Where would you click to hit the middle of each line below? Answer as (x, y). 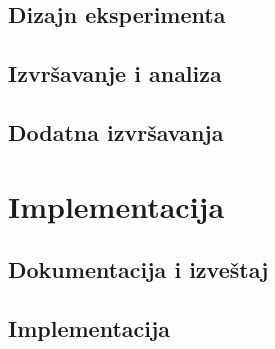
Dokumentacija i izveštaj (138, 269)
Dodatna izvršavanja (116, 131)
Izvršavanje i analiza (115, 73)
